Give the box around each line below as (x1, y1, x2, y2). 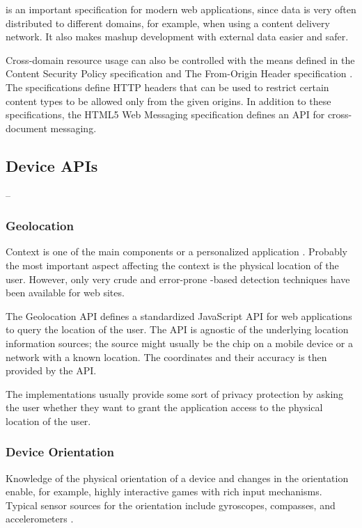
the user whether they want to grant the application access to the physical (6, 400, 323, 415)
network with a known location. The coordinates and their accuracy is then (6, 349, 327, 364)
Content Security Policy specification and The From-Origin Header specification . (6, 66, 353, 81)
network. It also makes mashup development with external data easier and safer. (6, 29, 349, 44)
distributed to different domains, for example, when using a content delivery (6, 15, 330, 30)
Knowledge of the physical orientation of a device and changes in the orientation (6, 470, 349, 485)
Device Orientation (6, 443, 114, 461)
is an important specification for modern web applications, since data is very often (6, 2, 356, 16)
